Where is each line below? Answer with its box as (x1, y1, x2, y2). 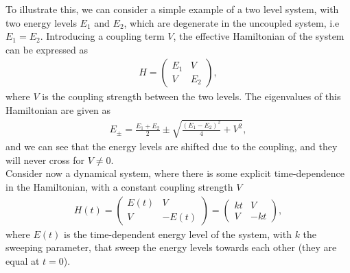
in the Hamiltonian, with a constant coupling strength (5, 179, 233, 193)
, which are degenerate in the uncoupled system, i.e (124, 15, 340, 29)
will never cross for (5, 152, 84, 167)
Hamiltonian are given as (5, 103, 110, 117)
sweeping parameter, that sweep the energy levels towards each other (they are (5, 240, 337, 254)
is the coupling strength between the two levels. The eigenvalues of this (42, 89, 341, 104)
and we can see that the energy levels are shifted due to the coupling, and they (5, 139, 338, 154)
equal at (5, 253, 40, 268)
